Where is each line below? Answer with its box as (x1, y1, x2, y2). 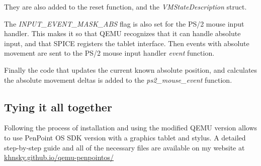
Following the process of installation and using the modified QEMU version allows (4, 122, 257, 133)
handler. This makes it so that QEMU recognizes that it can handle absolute (4, 28, 241, 39)
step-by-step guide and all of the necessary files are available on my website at (4, 142, 245, 152)
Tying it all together (4, 99, 112, 114)
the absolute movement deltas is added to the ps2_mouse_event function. (4, 74, 232, 85)
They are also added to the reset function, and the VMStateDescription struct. (4, 2, 247, 12)
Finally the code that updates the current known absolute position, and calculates (4, 64, 257, 75)
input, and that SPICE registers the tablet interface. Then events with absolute (4, 38, 249, 48)
